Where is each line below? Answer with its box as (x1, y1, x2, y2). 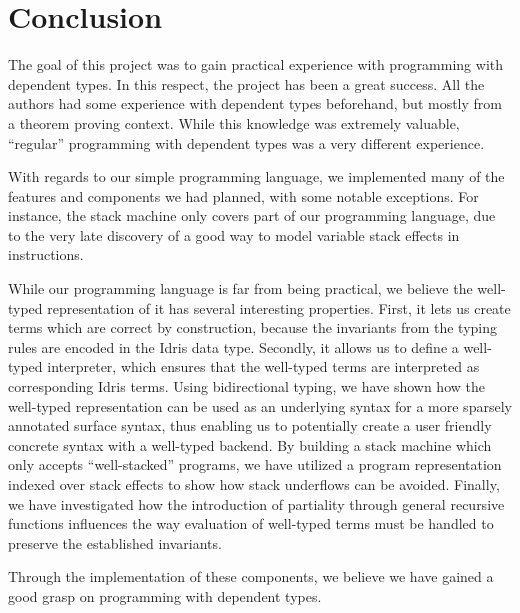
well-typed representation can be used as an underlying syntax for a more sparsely (8, 395, 512, 416)
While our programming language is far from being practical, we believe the (8, 278, 473, 299)
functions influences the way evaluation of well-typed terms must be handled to (8, 513, 494, 534)
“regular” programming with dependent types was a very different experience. (8, 132, 485, 153)
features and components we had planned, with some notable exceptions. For (8, 185, 479, 206)
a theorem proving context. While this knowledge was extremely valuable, (8, 112, 460, 133)
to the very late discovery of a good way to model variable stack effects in (8, 224, 460, 245)
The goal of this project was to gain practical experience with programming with (8, 54, 504, 75)
